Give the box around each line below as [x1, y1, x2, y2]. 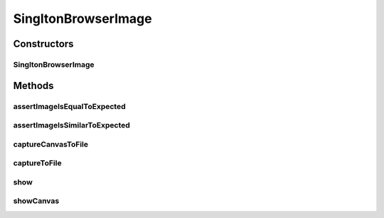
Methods [13, 79, 54, 92]
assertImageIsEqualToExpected [13, 101, 126, 111]
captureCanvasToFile [13, 139, 89, 149]
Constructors [13, 38, 74, 50]
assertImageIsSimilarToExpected [13, 120, 131, 130]
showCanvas [13, 196, 60, 206]
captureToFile [13, 158, 62, 168]
